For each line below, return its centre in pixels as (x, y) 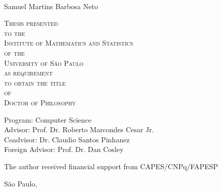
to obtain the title (35, 82)
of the (14, 52)
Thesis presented (31, 23)
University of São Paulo (44, 63)
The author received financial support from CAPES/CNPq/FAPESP (111, 166)
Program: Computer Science (48, 119)
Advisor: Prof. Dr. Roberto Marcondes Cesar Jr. (79, 129)
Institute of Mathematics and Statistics (69, 43)
